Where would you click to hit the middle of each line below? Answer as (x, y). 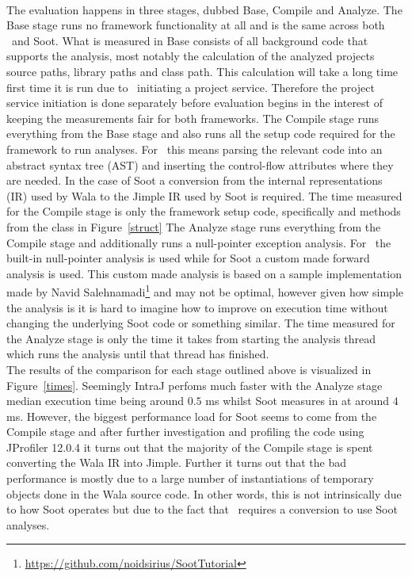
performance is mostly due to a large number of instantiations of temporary (190, 478)
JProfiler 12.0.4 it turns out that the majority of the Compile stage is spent (190, 447)
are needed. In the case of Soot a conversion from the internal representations (195, 180)
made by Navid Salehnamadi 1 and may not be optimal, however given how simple (205, 290)
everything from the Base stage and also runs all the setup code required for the (201, 134)
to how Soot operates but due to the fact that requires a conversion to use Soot (202, 509)
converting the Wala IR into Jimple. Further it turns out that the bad (177, 462)
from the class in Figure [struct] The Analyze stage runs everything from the (194, 226)
